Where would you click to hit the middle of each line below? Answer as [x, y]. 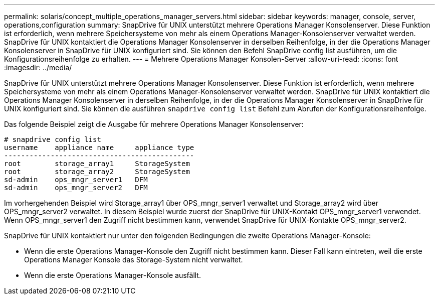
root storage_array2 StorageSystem [97, 172]
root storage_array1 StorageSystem [97, 164]
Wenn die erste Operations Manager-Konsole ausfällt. [113, 275]
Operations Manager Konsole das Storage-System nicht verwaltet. [134, 260]
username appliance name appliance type [99, 147]
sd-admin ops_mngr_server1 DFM [76, 180]
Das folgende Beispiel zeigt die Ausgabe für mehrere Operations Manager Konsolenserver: [154, 124]
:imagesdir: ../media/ [38, 67]
